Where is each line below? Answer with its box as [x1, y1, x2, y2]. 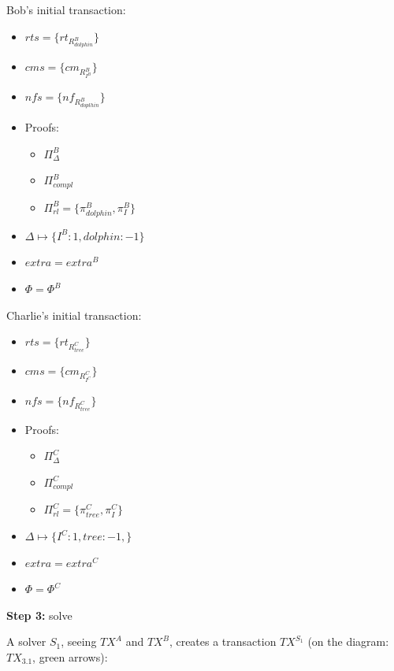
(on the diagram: [307, 633, 389, 650]
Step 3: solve [6, 606, 72, 623]
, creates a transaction [169, 633, 277, 650]
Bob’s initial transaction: [6, 2, 126, 17]
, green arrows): [32, 648, 108, 665]
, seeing [61, 633, 97, 650]
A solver [6, 633, 46, 650]
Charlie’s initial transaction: [6, 306, 142, 323]
